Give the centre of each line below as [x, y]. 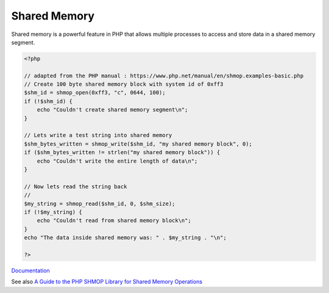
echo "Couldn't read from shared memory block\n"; [114, 221]
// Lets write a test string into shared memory [98, 135]
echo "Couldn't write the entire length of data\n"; [117, 161]
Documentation [30, 270]
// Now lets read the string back [76, 186]
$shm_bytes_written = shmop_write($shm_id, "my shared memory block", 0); [138, 144]
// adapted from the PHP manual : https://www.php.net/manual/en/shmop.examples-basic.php [164, 76]
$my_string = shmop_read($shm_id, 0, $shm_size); [100, 203]
